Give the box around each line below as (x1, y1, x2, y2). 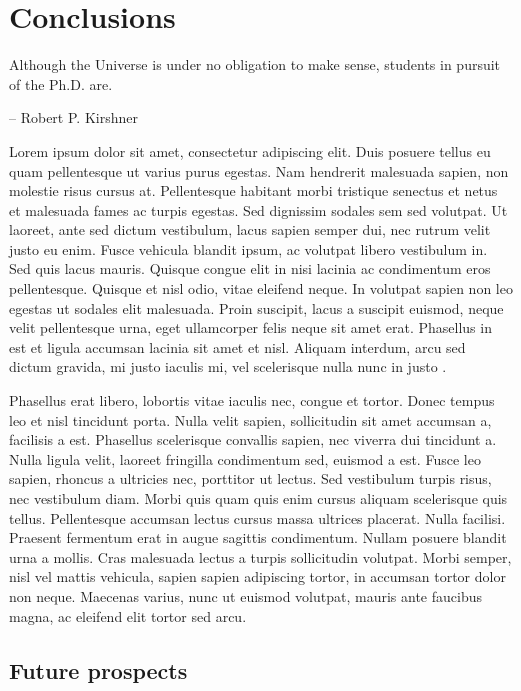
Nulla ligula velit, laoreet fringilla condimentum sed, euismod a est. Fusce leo (9, 448, 481, 469)
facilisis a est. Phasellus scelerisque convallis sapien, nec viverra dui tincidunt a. (9, 429, 497, 450)
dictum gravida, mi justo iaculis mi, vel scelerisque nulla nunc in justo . (9, 356, 447, 377)
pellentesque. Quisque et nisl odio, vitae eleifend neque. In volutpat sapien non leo (9, 278, 513, 299)
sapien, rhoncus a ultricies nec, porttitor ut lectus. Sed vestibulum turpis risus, (9, 468, 492, 489)
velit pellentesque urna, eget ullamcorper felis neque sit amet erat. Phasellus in (9, 317, 492, 338)
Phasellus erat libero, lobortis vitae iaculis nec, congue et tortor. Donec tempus (9, 390, 495, 411)
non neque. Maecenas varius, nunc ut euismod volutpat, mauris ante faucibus (9, 585, 482, 606)
